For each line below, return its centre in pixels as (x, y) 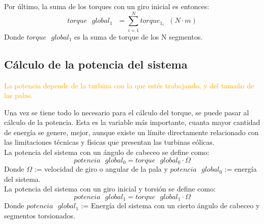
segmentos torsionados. (40, 215)
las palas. (19, 95)
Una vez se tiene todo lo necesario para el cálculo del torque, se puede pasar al (127, 112)
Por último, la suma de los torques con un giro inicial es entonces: (107, 6)
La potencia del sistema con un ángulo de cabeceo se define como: (107, 152)
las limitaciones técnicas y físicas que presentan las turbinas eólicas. (109, 142)
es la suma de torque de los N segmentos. (139, 36)
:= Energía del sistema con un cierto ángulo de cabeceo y (170, 205)
